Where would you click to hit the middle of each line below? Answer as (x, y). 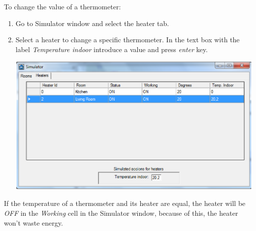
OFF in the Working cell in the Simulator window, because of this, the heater (121, 213)
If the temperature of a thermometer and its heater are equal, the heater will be (125, 203)
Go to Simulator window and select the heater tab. (92, 23)
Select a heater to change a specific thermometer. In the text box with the (128, 40)
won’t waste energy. (33, 222)
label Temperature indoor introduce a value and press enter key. (112, 49)
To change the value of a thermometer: (63, 6)
